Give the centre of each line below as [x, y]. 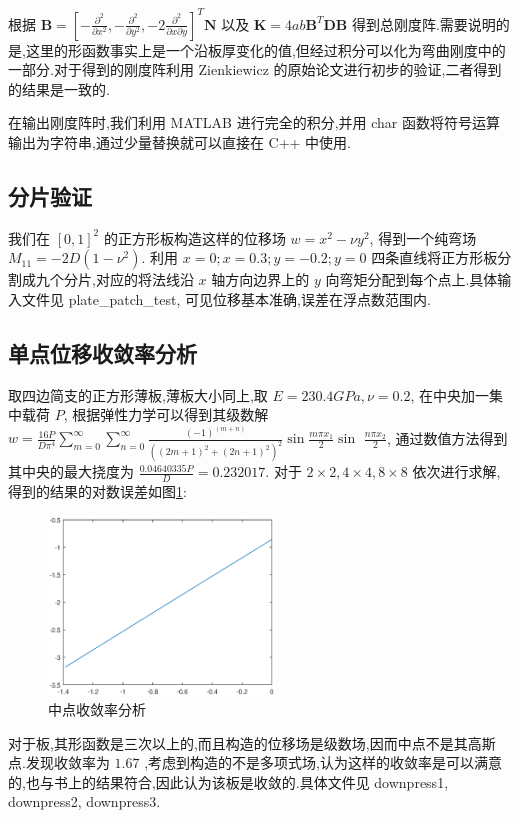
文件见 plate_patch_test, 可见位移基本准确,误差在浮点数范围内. [226, 298]
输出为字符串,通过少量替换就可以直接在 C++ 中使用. [179, 141]
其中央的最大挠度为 [71, 471]
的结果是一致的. [59, 88]
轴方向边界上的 [260, 279]
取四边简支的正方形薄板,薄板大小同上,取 [138, 394]
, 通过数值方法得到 [447, 437]
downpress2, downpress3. [84, 801]
